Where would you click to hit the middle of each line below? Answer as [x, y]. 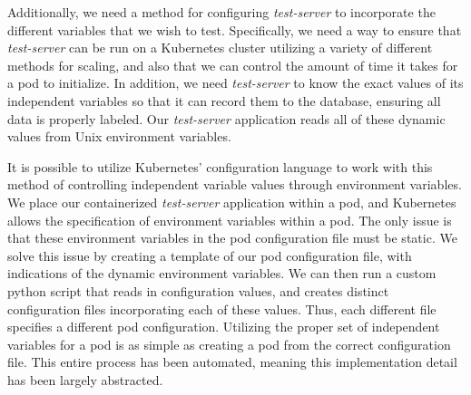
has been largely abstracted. [85, 379]
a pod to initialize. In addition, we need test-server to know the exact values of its [235, 83]
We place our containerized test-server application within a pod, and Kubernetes [232, 202]
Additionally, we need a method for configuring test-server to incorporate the [221, 12]
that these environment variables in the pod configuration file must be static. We [232, 238]
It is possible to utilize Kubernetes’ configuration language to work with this [220, 166]
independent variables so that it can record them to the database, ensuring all [224, 100]
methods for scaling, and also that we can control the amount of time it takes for [233, 65]
